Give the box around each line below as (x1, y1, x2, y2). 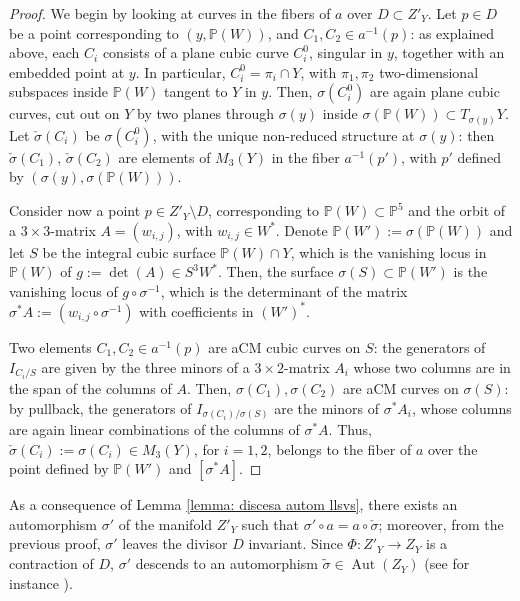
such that (241, 513, 300, 534)
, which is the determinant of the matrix (160, 280, 408, 301)
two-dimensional (379, 61, 479, 82)
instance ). (9, 572, 73, 593)
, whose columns (412, 397, 512, 418)
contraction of (9, 553, 94, 574)
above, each (9, 42, 80, 63)
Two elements (9, 336, 92, 357)
